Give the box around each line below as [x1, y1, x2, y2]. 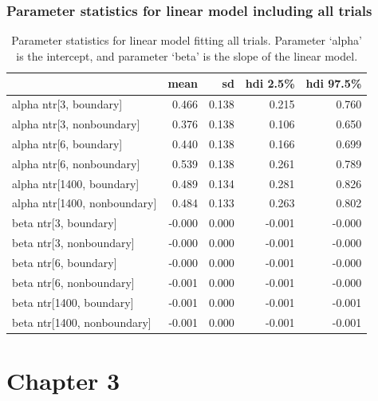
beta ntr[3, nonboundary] [12, 234, 135, 251]
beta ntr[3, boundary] [12, 214, 117, 231]
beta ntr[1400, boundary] [12, 293, 134, 310]
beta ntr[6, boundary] [12, 254, 117, 270]
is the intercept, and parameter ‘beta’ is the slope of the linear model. [16, 47, 358, 64]
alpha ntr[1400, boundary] [12, 175, 140, 191]
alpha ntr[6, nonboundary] [12, 155, 140, 171]
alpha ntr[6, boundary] [12, 135, 123, 151]
